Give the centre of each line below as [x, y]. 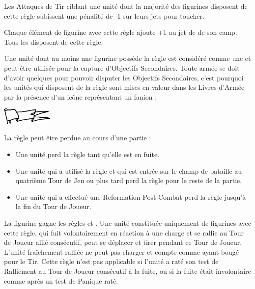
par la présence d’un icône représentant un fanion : [81, 96]
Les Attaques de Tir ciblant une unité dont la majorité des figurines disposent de [126, 6]
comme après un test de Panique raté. [61, 280]
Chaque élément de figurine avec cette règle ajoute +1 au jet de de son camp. [121, 32]
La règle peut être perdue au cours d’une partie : [78, 138]
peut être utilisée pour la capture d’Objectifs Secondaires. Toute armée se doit [122, 67]
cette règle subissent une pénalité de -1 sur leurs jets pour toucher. [104, 15]
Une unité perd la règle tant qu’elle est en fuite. [87, 154]
